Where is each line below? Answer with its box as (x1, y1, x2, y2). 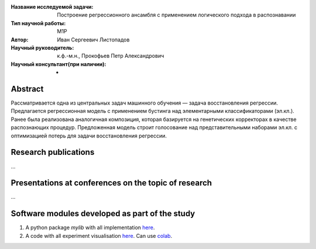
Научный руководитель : (11, 44, 74, 51)
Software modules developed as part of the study (11, 209, 195, 219)
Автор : (11, 36, 29, 43)
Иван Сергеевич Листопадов (57, 36, 130, 43)
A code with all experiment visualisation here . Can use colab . (25, 232, 173, 239)
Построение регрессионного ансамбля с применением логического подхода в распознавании (57, 12, 296, 19)
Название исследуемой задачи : (11, 4, 94, 10)
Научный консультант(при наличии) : (11, 60, 107, 67)
